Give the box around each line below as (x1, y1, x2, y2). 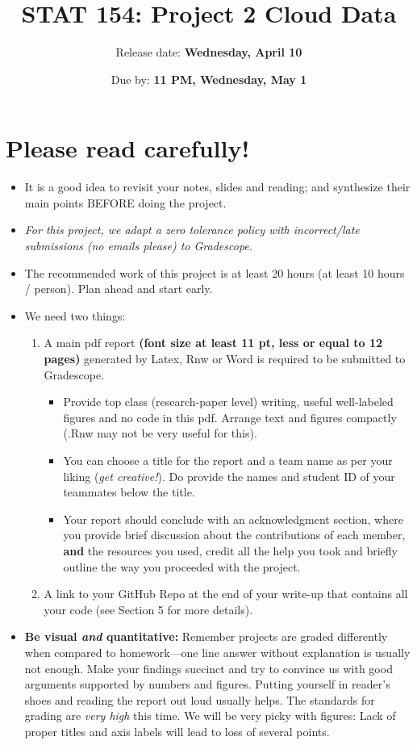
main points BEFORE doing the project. (24, 194, 227, 211)
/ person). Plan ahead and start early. (24, 280, 213, 297)
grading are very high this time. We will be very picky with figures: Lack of (24, 707, 396, 724)
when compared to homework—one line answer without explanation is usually (24, 643, 411, 660)
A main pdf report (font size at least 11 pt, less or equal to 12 (44, 334, 382, 351)
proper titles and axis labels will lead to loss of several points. (24, 722, 330, 739)
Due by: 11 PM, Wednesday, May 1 (111, 70, 307, 87)
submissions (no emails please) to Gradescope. (24, 237, 253, 254)
